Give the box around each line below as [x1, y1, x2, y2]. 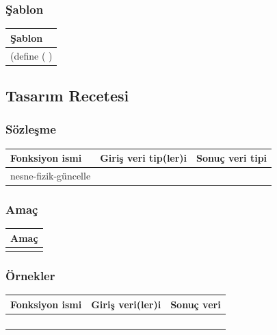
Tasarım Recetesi [5, 85, 129, 106]
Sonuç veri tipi [196, 151, 267, 165]
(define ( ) [10, 48, 53, 62]
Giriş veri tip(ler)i [100, 151, 187, 165]
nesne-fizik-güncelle [10, 169, 91, 182]
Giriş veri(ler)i [91, 297, 161, 311]
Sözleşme [5, 121, 56, 138]
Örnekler [5, 267, 55, 284]
